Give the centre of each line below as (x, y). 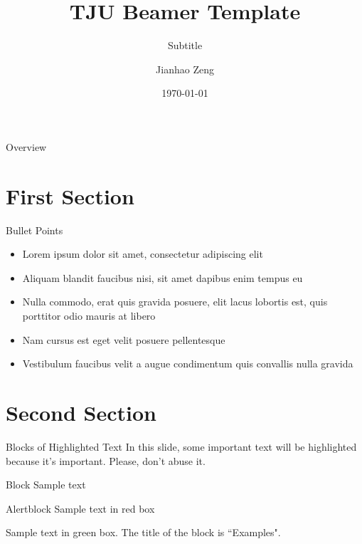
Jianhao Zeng (185, 69)
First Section (70, 195)
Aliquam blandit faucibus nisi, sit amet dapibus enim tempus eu (163, 277)
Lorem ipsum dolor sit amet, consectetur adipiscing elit (143, 254)
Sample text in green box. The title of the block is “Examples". (143, 532)
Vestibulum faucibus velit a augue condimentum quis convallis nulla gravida (188, 363)
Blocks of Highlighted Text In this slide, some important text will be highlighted (181, 446)
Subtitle (185, 45)
